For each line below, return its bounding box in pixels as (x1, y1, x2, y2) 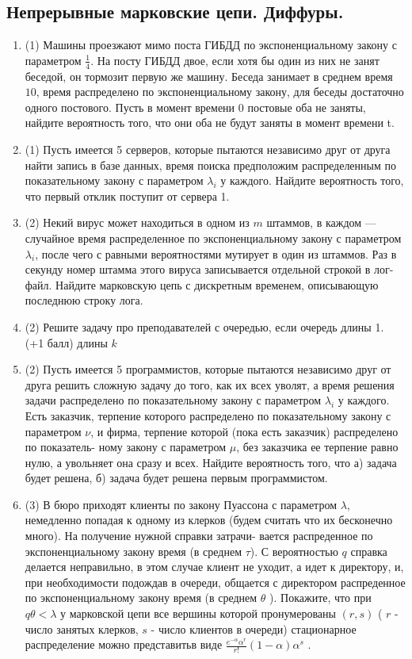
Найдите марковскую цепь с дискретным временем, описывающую (55, 276, 379, 293)
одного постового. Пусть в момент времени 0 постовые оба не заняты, (25, 98, 366, 115)
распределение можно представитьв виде (25, 636, 223, 653)
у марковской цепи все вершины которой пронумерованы (60, 605, 336, 622)
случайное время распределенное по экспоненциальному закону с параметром (25, 229, 402, 246)
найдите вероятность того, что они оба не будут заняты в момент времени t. (25, 114, 395, 131)
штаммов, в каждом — (266, 214, 376, 231)
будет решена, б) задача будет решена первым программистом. (25, 469, 328, 486)
